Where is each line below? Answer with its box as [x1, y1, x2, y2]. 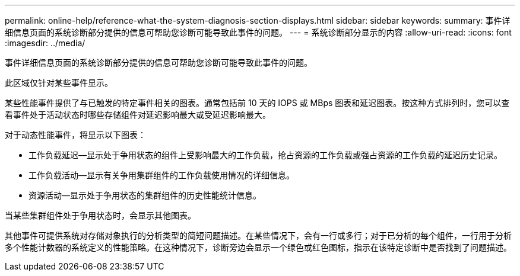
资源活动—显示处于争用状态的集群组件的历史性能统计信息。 [28, 190, 261, 200]
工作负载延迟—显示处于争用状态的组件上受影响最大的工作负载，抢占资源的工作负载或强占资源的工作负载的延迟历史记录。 [28, 150, 502, 160]
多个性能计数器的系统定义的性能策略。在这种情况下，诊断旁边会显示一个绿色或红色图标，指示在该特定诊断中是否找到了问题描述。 [5, 242, 512, 252]
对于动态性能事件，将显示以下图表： [5, 130, 146, 140]
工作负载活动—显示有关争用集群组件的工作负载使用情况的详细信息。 [28, 170, 294, 180]
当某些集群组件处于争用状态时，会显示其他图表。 [5, 210, 196, 220]
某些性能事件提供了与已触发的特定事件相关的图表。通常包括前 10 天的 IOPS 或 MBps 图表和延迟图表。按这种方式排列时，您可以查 [5, 98, 510, 108]
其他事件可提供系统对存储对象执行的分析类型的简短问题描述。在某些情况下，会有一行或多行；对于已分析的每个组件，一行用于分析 [5, 230, 512, 240]
